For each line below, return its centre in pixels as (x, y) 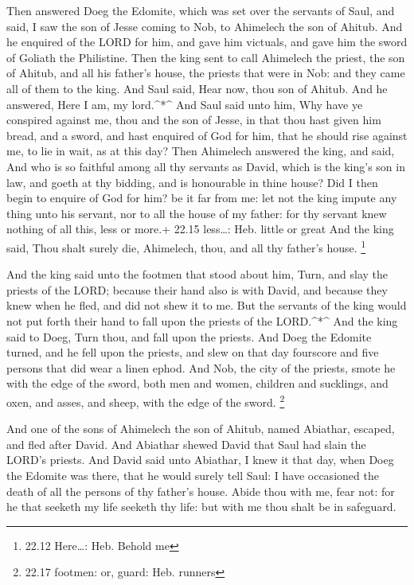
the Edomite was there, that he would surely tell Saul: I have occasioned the (193, 475)
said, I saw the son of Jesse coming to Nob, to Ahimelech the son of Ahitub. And (205, 26)
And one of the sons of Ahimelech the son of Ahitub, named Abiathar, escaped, (201, 429)
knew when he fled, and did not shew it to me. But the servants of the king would (207, 305)
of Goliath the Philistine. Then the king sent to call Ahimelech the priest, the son (206, 57)
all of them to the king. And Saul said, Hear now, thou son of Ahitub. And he (197, 88)
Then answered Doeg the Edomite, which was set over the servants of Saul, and (201, 10)
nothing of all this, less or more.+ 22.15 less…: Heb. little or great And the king (200, 229)
